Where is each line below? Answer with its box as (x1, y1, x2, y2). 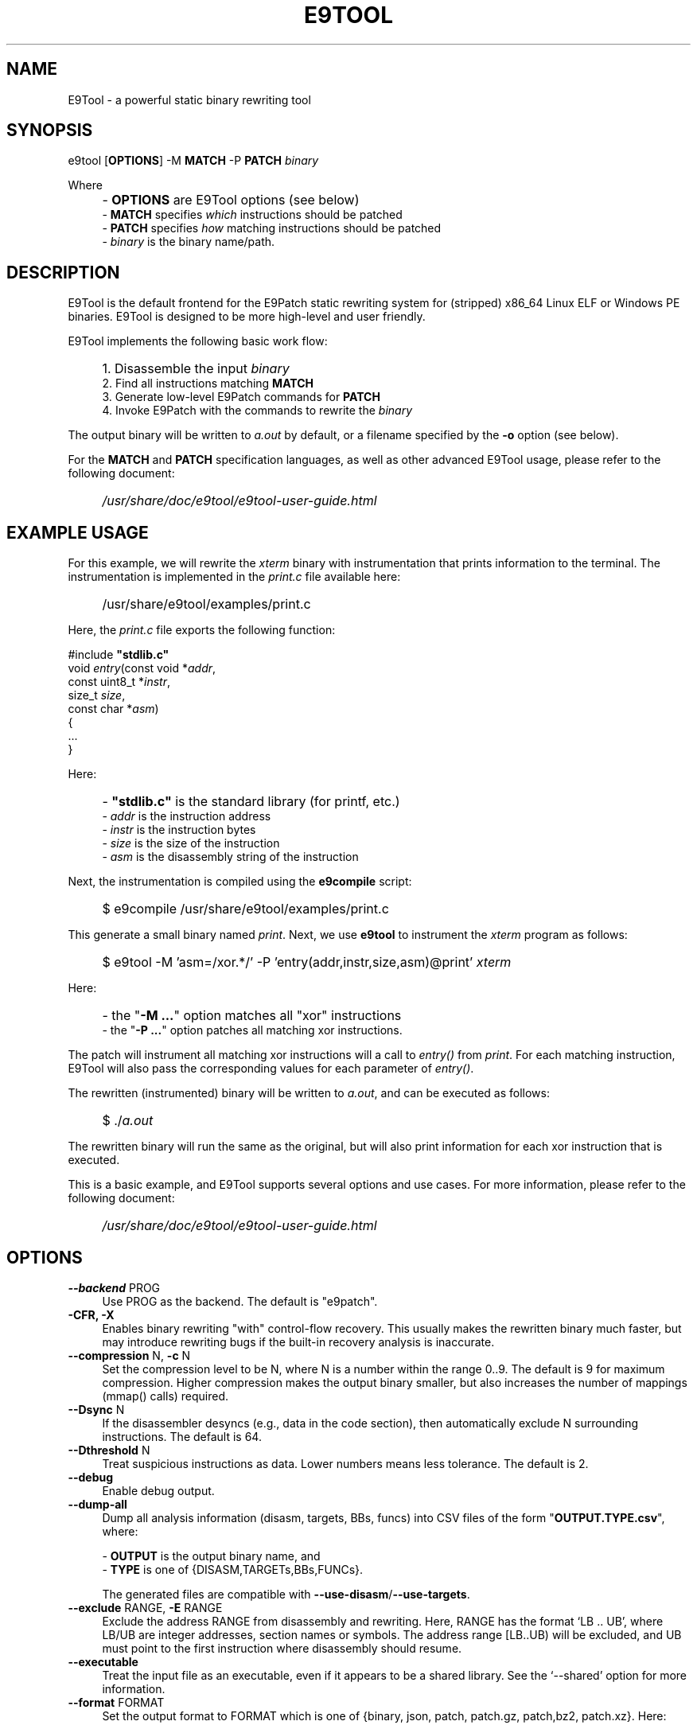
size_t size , (68, 688, 126, 703)
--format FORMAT (68, 1695, 165, 1709)
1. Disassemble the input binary (102, 360, 290, 377)
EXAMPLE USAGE (6, 522, 149, 543)
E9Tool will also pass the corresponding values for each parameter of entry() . (68, 1061, 474, 1076)
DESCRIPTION (6, 262, 120, 282)
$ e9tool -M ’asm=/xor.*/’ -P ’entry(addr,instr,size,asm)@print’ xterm (102, 954, 512, 971)
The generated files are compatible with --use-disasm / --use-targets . (102, 1587, 470, 1601)
